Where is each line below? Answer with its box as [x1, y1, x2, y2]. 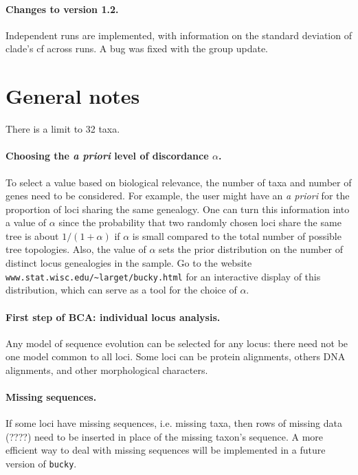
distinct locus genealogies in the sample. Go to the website [5, 256, 252, 270]
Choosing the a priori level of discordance [5, 148, 209, 163]
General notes [5, 82, 140, 110]
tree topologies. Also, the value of [5, 242, 146, 256]
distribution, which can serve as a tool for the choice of [5, 283, 237, 297]
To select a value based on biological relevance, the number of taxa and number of [5, 175, 352, 189]
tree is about [5, 228, 59, 243]
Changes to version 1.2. [5, 1, 119, 16]
